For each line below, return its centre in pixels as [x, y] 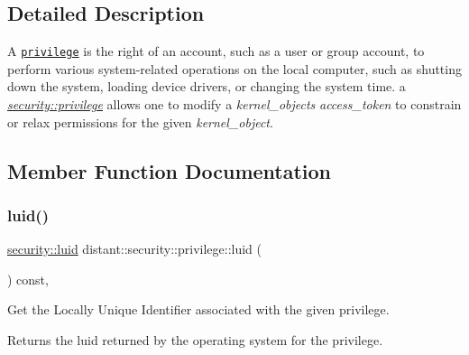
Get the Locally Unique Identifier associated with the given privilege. [198, 309]
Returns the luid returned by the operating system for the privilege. [195, 340]
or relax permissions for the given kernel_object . [140, 121]
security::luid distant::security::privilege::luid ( [134, 249]
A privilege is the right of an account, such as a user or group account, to [216, 51]
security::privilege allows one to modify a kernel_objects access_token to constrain [234, 104]
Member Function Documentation [170, 170]
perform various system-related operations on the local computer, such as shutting [234, 68]
